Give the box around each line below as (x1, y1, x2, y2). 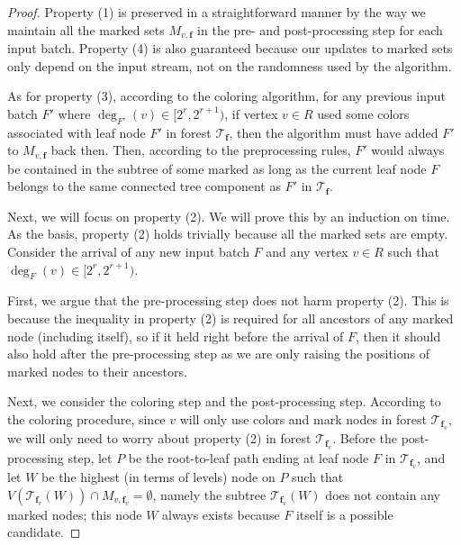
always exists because (162, 504, 280, 523)
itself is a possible (295, 504, 393, 523)
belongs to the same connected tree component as (7, 177, 281, 195)
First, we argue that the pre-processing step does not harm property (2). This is (7, 291, 449, 310)
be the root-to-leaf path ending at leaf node (128, 448, 369, 467)
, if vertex (224, 104, 278, 123)
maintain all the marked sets (7, 20, 165, 39)
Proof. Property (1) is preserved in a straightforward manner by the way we (7, 3, 426, 21)
